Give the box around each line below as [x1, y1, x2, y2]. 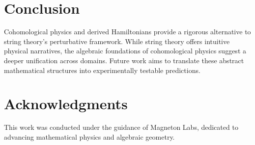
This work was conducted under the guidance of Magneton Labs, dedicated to [4, 122, 238, 132]
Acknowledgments [4, 94, 128, 114]
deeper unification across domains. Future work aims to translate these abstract [4, 55, 244, 65]
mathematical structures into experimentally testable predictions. [4, 65, 200, 75]
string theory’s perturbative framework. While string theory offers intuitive [4, 36, 230, 46]
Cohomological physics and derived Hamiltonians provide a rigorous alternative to [4, 26, 251, 37]
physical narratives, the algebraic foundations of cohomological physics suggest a [4, 46, 246, 56]
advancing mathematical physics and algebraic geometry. [4, 131, 175, 142]
